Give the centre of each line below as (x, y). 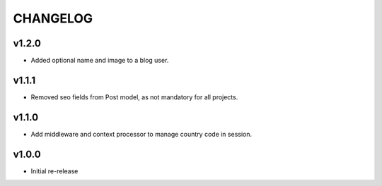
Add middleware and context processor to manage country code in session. (141, 134)
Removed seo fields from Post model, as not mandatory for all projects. (134, 97)
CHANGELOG (53, 18)
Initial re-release (54, 171)
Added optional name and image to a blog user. (100, 61)
